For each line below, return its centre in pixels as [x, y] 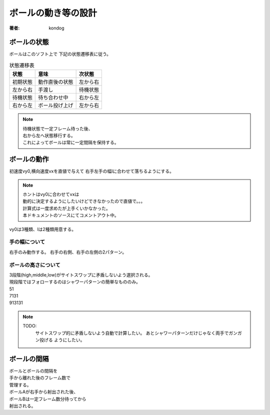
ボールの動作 [29, 159]
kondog [56, 28]
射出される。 [22, 405]
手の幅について [27, 242]
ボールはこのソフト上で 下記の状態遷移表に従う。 [60, 54]
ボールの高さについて [35, 265]
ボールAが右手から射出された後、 [44, 392]
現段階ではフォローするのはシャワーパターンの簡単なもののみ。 [75, 282]
